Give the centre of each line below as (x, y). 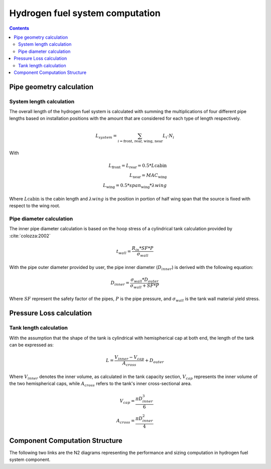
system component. (30, 459)
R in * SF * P (143, 249)
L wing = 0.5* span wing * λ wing (135, 186)
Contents (19, 28)
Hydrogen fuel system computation (85, 13)
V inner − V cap (129, 358)
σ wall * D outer (145, 280)
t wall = (124, 252)
